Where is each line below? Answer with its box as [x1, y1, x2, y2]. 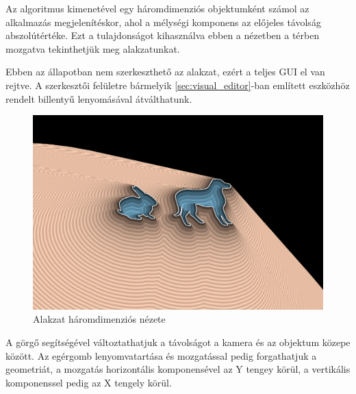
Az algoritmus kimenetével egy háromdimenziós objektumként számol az [5, 1, 309, 15]
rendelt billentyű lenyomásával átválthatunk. [5, 91, 192, 106]
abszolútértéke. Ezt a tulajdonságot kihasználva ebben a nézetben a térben [5, 28, 320, 42]
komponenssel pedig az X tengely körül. [5, 375, 172, 389]
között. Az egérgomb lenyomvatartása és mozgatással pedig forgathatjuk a [5, 348, 317, 362]
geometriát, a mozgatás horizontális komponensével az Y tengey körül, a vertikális [5, 362, 351, 376]
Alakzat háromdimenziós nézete [33, 312, 166, 326]
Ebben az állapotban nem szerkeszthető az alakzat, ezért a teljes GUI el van [5, 64, 325, 79]
